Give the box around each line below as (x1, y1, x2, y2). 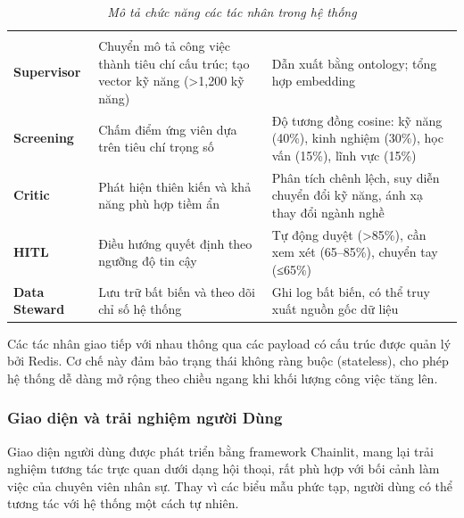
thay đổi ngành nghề (271, 202, 385, 221)
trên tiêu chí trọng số (98, 137, 214, 156)
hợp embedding (271, 71, 356, 90)
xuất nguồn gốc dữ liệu (271, 300, 399, 318)
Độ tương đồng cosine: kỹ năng (271, 111, 443, 129)
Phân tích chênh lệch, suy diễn (271, 168, 440, 186)
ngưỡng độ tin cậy (98, 251, 197, 270)
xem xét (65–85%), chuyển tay (271, 243, 438, 261)
